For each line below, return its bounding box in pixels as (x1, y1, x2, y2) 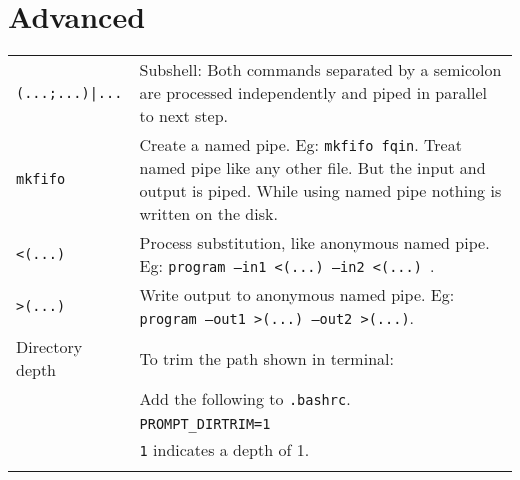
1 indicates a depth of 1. (139, 438, 310, 462)
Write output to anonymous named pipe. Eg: (139, 283, 455, 307)
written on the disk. (139, 202, 278, 226)
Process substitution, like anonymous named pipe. (139, 231, 490, 255)
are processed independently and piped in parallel (139, 81, 487, 105)
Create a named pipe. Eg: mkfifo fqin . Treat (139, 133, 462, 157)
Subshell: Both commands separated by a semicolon (139, 58, 502, 82)
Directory (16, 335, 83, 359)
